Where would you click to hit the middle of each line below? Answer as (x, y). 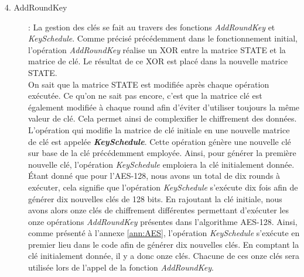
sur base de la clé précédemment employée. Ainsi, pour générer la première (162, 153)
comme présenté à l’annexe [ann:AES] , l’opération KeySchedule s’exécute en (164, 233)
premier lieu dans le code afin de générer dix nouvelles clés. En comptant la (164, 244)
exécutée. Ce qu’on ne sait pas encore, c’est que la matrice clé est (145, 96)
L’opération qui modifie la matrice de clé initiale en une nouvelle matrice (159, 129)
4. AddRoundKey (36, 7)
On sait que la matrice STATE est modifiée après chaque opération (149, 84)
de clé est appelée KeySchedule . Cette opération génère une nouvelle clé (160, 141)
